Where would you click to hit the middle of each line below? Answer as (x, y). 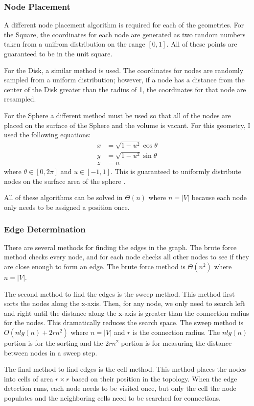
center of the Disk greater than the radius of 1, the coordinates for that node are (125, 89)
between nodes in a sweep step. (51, 352)
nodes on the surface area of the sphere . (65, 181)
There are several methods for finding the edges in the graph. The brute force (120, 247)
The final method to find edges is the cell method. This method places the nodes (125, 369)
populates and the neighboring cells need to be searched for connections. (112, 397)
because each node (219, 197)
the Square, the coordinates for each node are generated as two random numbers (125, 34)
